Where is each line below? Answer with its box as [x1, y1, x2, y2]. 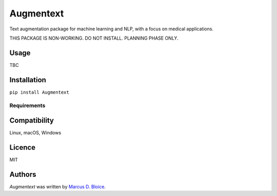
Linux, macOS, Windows [9, 130, 62, 136]
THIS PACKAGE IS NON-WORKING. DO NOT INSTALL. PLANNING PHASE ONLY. [9, 35, 179, 41]
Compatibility [9, 116, 54, 125]
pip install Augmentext [9, 89, 69, 95]
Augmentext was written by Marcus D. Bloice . [9, 184, 106, 190]
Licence [9, 143, 36, 152]
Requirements [9, 102, 46, 109]
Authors [9, 170, 36, 179]
